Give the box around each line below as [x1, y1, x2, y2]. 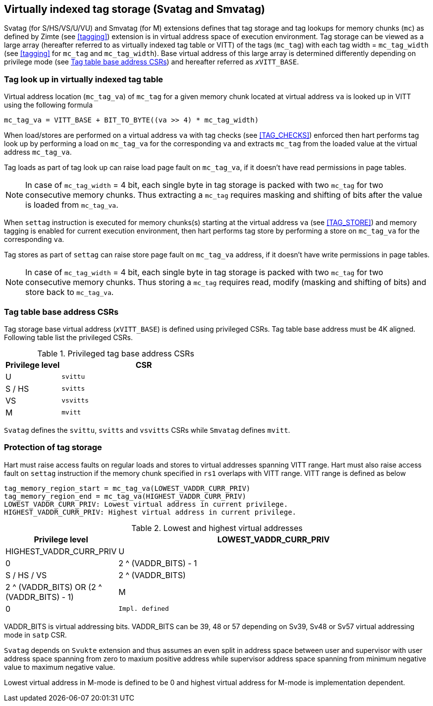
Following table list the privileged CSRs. [4, 333, 133, 342]
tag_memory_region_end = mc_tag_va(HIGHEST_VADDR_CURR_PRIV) [4, 492, 246, 500]
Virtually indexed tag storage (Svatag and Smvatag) [4, 3, 265, 15]
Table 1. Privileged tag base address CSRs [37, 348, 194, 358]
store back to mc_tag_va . [25, 287, 114, 297]
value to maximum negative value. [4, 662, 115, 671]
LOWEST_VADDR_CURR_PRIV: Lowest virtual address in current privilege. [4, 500, 288, 508]
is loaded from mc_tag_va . [25, 200, 118, 210]
